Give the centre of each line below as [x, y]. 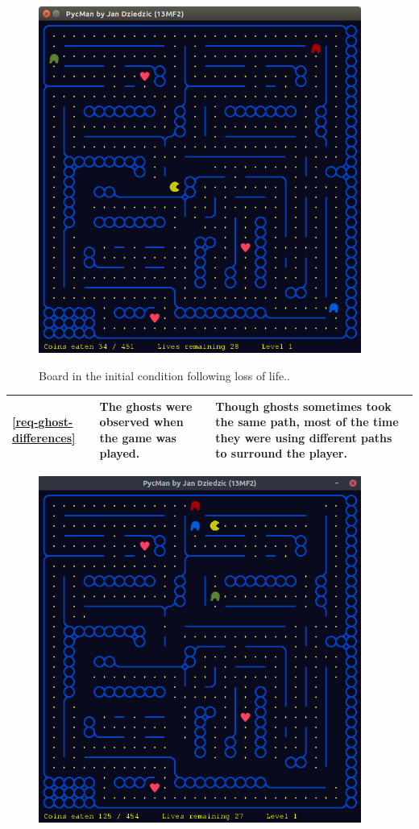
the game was [138, 437]
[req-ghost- [43, 422]
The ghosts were [146, 406]
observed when [141, 422]
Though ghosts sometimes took [303, 406]
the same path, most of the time [307, 422]
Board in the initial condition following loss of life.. [164, 375]
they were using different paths [304, 437]
